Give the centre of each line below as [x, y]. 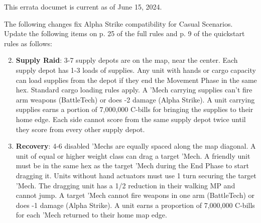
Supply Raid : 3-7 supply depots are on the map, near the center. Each [127, 60]
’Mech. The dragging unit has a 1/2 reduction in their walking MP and [125, 185]
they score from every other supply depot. [80, 129]
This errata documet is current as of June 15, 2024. [83, 7]
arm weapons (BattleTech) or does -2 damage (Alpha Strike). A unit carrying [135, 99]
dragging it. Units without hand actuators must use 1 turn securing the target [136, 175]
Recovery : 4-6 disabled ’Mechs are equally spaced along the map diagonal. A [136, 146]
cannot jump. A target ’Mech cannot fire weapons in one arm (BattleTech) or [135, 195]
